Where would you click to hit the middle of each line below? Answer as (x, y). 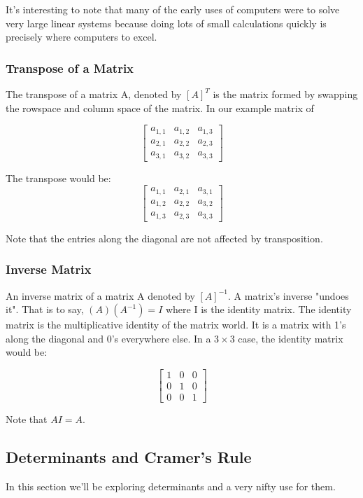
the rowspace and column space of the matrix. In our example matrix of (160, 108)
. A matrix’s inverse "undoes (289, 295)
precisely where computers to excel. (81, 37)
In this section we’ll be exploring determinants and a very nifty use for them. (171, 486)
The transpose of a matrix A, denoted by (94, 94)
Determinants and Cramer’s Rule (129, 456)
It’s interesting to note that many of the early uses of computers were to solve (173, 9)
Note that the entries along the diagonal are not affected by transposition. (164, 238)
